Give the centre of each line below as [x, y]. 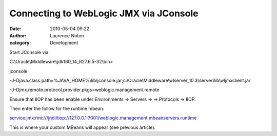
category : [20, 43]
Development [64, 43]
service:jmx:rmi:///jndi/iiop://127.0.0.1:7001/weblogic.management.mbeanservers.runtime [103, 118]
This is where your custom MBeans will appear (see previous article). [83, 127]
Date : [15, 29]
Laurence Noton [67, 35]
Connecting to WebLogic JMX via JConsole [104, 13]
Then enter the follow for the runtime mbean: [57, 109]
